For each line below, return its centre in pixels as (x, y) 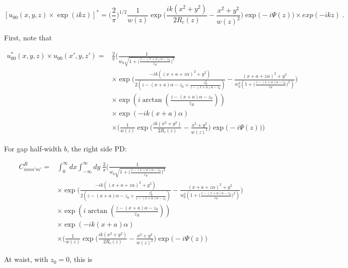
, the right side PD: (97, 148)
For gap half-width (33, 148)
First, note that (28, 38)
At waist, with (26, 259)
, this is (81, 259)
